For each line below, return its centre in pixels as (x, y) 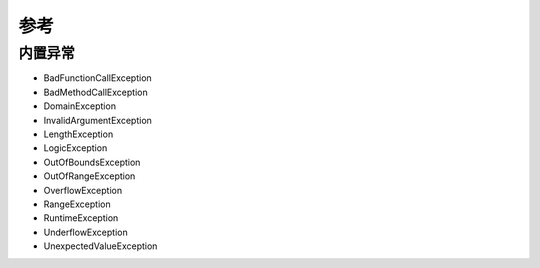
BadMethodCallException (96, 92)
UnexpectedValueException (100, 246)
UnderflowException (86, 232)
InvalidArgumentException (97, 120)
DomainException (80, 106)
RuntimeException (81, 218)
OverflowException (83, 190)
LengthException (78, 134)
